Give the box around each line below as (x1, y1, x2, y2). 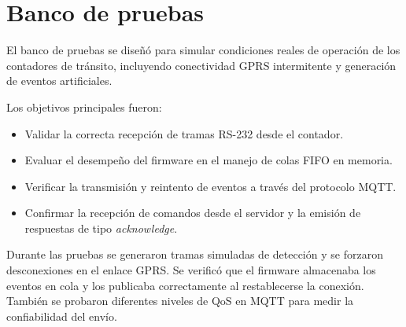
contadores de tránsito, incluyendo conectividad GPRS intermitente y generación (6, 57, 397, 73)
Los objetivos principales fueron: (6, 98, 162, 115)
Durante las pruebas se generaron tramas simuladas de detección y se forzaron (6, 246, 383, 263)
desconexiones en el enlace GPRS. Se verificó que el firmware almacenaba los (6, 262, 376, 278)
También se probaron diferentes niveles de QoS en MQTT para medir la (6, 292, 354, 309)
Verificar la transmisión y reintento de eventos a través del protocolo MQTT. (24, 178, 397, 194)
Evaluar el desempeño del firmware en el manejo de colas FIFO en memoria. (24, 152, 393, 168)
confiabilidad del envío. (6, 307, 117, 324)
